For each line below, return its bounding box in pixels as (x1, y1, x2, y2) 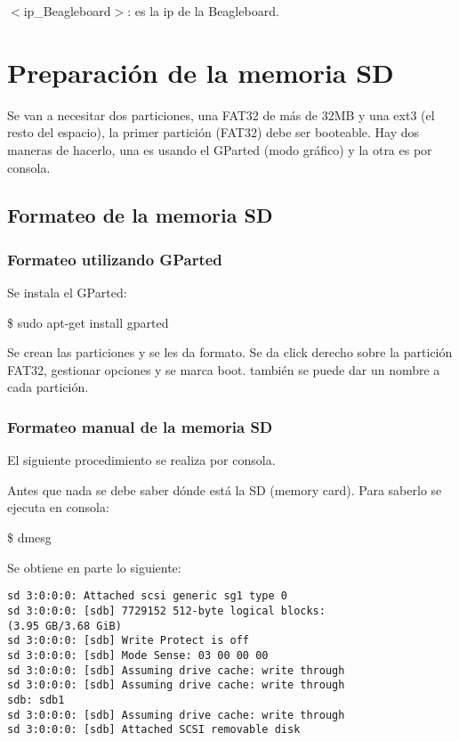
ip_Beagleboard (23, 2, 111, 20)
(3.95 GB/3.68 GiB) (7, 619, 122, 632)
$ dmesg (7, 528, 52, 547)
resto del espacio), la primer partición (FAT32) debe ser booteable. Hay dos (7, 123, 420, 142)
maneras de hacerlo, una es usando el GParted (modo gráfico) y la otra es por (7, 140, 432, 159)
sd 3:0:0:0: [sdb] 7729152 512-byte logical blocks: (7, 604, 326, 617)
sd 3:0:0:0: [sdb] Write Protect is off (7, 634, 250, 647)
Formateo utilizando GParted (7, 248, 222, 270)
